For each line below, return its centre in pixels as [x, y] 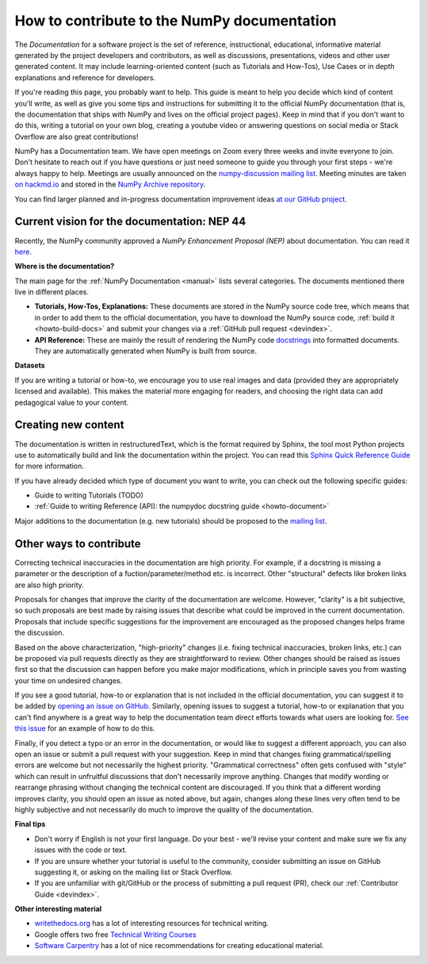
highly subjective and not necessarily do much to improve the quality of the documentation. [164, 809]
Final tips [30, 824]
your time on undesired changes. [69, 680]
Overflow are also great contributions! [76, 136]
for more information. [50, 466]
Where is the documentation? [65, 267]
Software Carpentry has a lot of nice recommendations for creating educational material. [179, 946]
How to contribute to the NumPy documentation [176, 21]
